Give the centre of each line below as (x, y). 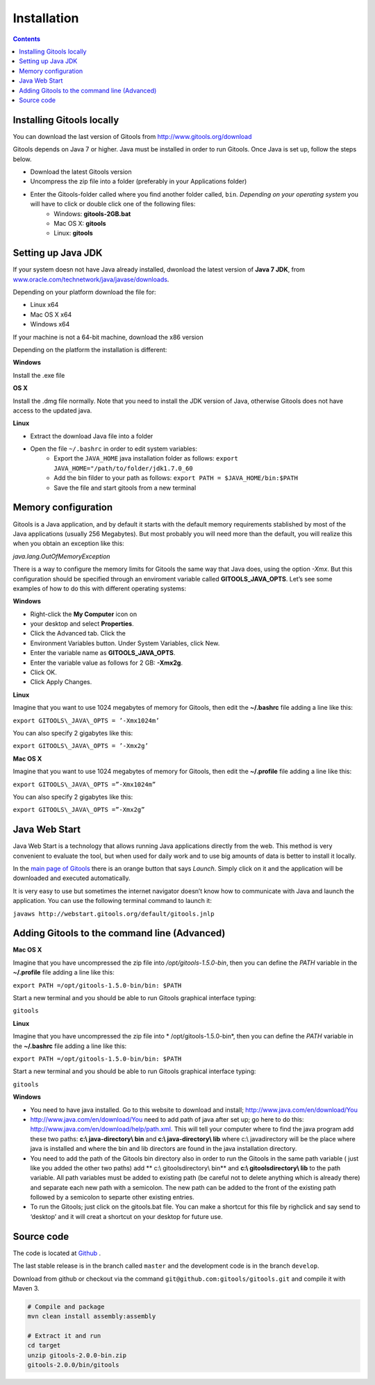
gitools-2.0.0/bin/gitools (73, 1365)
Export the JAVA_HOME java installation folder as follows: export (146, 458)
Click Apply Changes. (61, 682)
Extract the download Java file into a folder (92, 436)
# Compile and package (66, 1307)
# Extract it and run (64, 1336)
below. (22, 159)
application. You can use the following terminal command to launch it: (112, 901)
